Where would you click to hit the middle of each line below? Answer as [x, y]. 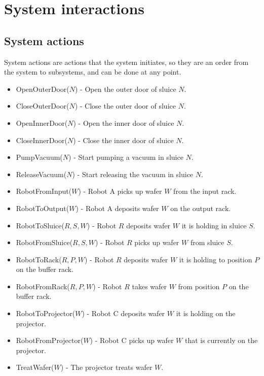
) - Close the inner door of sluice [123, 140]
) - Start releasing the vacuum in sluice [133, 174]
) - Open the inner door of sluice [124, 123]
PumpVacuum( [39, 157]
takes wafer [149, 286]
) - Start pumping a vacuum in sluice [126, 157]
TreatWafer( [35, 367]
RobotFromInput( [44, 191]
